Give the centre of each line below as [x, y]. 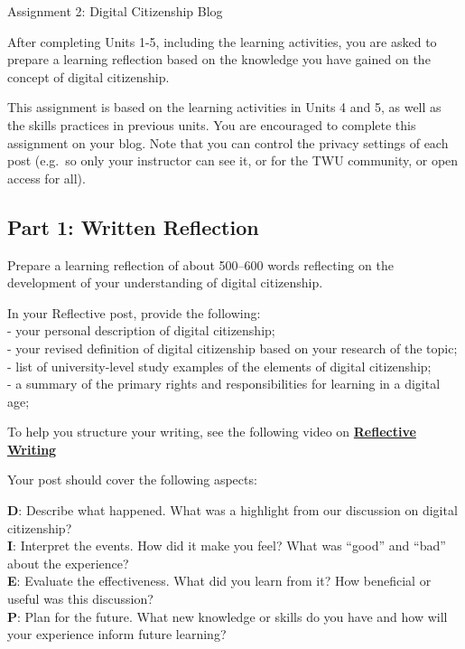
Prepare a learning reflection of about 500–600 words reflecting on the [200, 264]
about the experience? [68, 563]
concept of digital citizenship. [88, 76]
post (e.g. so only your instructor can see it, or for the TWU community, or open [233, 160]
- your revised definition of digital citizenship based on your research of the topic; [232, 348]
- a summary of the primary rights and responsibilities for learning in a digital [224, 384]
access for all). [46, 178]
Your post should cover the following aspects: [132, 480]
